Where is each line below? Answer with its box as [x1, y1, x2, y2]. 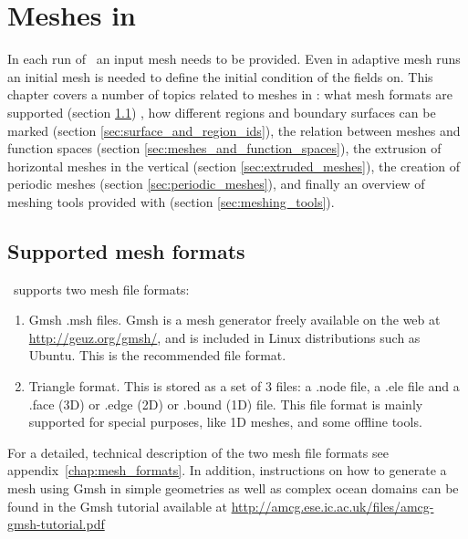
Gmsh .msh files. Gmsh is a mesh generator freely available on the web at [28, 310, 441, 329]
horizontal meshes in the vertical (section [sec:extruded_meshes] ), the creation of [7, 156, 461, 175]
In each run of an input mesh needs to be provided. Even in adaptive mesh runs [7, 49, 461, 68]
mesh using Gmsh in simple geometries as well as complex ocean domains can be [7, 479, 459, 498]
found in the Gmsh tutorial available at [7, 496, 227, 515]
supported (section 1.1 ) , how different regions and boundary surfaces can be [7, 102, 436, 121]
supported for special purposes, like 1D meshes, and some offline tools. [28, 412, 422, 431]
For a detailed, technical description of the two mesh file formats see [7, 442, 389, 461]
